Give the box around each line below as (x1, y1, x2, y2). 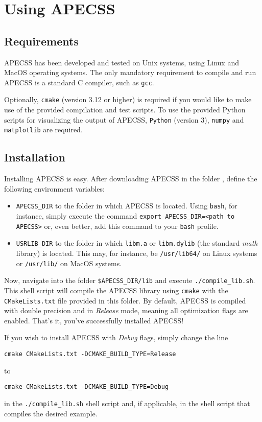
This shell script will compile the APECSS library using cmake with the (4, 285, 228, 295)
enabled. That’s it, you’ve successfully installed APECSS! (4, 315, 184, 325)
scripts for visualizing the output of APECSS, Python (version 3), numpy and (4, 114, 244, 125)
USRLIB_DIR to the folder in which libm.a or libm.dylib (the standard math (16, 238, 258, 248)
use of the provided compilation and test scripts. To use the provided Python (4, 104, 246, 115)
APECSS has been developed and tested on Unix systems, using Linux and (4, 57, 239, 67)
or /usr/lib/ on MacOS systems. (16, 257, 122, 268)
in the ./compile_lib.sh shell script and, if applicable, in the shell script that (4, 397, 250, 408)
